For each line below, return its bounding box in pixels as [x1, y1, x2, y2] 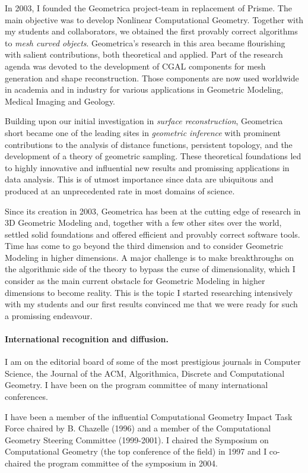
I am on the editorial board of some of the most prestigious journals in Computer [5, 355, 301, 368]
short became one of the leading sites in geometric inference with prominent [5, 126, 281, 138]
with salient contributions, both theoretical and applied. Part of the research [5, 48, 283, 61]
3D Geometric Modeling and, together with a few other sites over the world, [5, 216, 282, 229]
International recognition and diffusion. [5, 333, 169, 345]
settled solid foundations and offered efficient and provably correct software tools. [5, 228, 300, 240]
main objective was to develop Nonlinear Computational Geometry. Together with [5, 13, 304, 26]
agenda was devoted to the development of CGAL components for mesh [5, 59, 266, 72]
